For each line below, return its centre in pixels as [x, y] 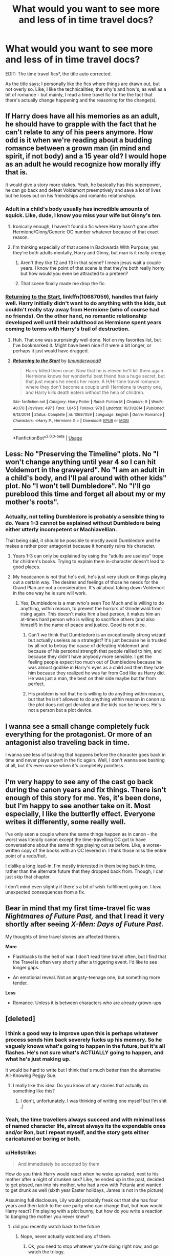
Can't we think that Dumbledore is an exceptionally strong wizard [97, 635]
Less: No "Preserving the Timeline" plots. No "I [82, 454]
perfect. [36, 684]
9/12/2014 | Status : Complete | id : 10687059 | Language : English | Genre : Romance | [89, 414]
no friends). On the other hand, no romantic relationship [76, 316]
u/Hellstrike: [21, 1153]
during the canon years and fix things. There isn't [86, 790]
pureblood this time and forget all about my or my [85, 494]
